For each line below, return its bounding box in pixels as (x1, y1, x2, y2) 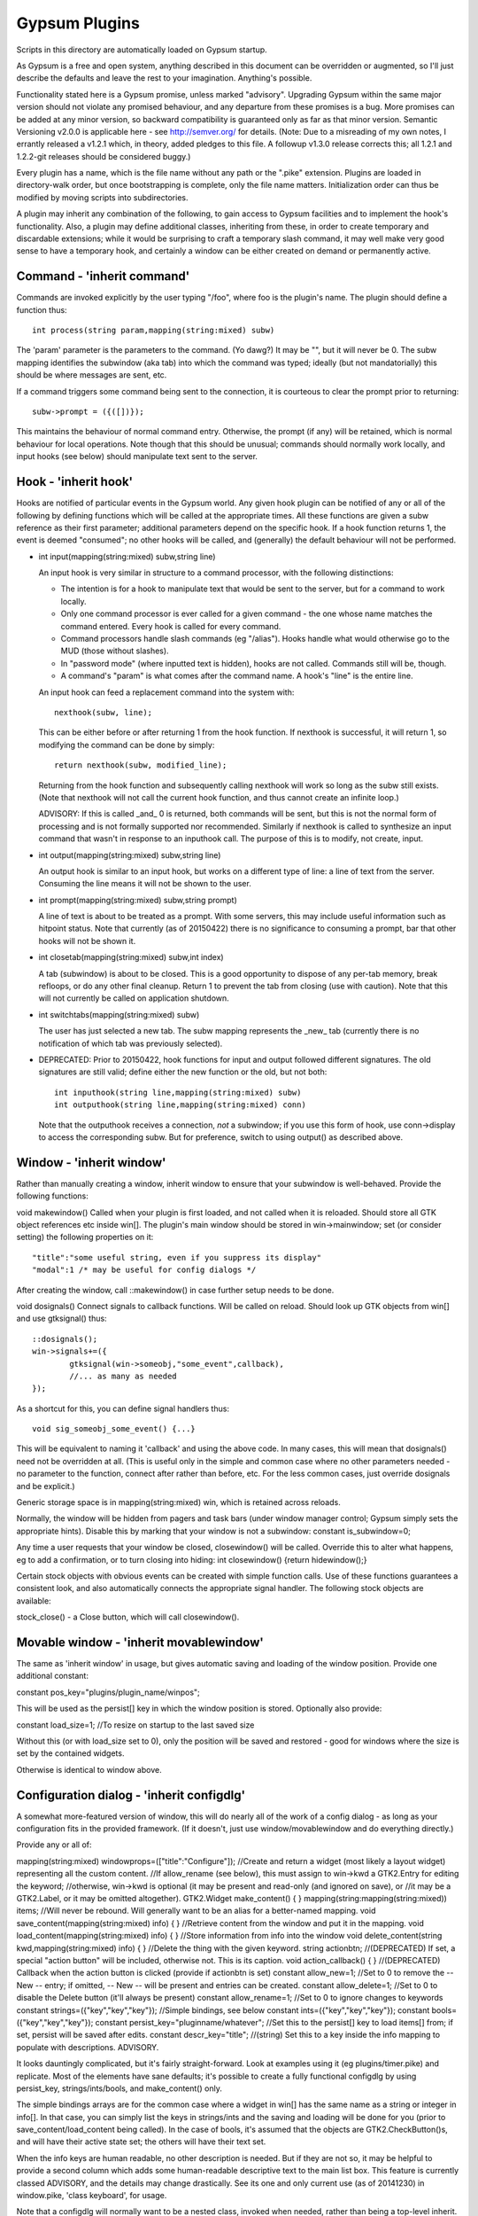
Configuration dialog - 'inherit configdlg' (16, 1787, 246, 1803)
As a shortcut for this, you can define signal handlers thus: (16, 1403, 230, 1414)
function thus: (16, 304, 67, 315)
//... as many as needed (69, 1370, 177, 1381)
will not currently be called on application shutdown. (38, 993, 229, 1003)
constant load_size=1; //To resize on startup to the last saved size (16, 1720, 255, 1730)
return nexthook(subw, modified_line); (54, 761, 227, 770)
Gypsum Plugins (16, 13, 141, 33)
